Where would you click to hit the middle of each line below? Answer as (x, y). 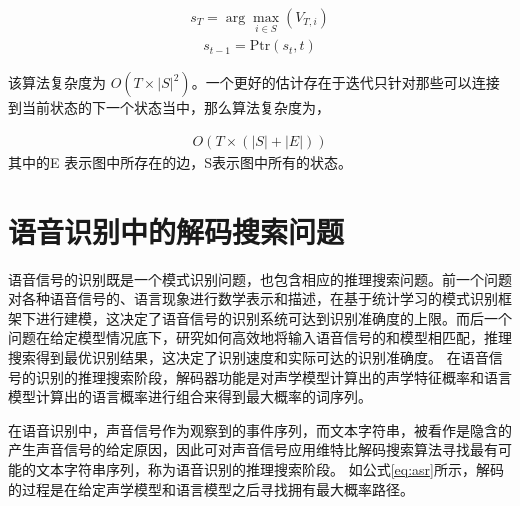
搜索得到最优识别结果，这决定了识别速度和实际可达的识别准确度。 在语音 (248, 357)
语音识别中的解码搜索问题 (176, 230)
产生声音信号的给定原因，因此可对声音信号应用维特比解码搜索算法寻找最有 (253, 449)
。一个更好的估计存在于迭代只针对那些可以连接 (345, 82)
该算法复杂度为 (57, 82)
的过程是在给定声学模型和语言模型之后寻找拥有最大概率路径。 (211, 488)
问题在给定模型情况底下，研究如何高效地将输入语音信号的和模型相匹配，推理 (260, 337)
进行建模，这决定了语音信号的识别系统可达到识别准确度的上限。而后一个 (273, 317)
